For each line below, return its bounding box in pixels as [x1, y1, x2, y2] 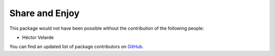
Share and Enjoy [9, 8, 80, 19]
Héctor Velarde [22, 34, 54, 40]
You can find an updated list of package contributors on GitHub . [9, 43, 144, 50]
